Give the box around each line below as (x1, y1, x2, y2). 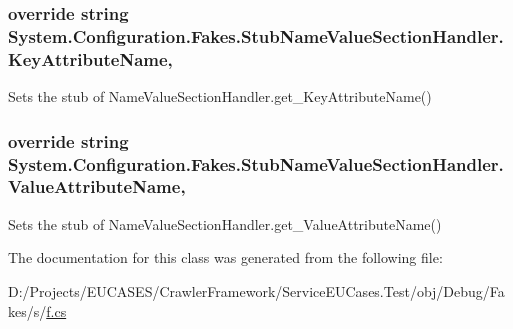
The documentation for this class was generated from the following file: (8, 247, 443, 268)
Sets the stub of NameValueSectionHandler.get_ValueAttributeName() (8, 213, 442, 234)
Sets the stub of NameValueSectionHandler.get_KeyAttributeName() (8, 86, 432, 107)
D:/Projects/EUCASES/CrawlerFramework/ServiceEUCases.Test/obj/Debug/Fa (8, 280, 505, 301)
